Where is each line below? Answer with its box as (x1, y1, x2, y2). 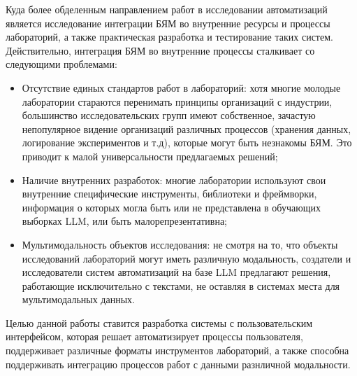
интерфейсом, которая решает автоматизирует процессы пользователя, (6, 329, 303, 344)
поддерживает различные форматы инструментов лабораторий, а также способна (6, 343, 349, 358)
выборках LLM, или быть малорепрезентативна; (22, 214, 227, 228)
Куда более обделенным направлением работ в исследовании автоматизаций (6, 2, 328, 16)
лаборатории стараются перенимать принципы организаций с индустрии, (22, 94, 333, 109)
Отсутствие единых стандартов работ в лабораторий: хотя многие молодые (22, 80, 341, 95)
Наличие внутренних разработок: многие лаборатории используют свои (22, 172, 326, 187)
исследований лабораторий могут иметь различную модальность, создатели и (22, 251, 351, 265)
